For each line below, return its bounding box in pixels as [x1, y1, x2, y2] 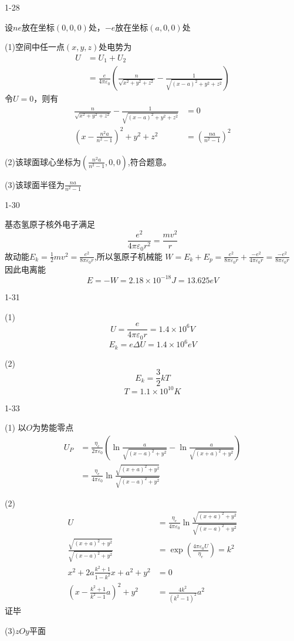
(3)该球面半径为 [5, 178, 65, 190]
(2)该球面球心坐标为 [5, 155, 81, 167]
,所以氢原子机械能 [94, 250, 163, 262]
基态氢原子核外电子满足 [5, 218, 95, 230]
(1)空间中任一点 [5, 41, 65, 53]
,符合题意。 [127, 155, 171, 167]
